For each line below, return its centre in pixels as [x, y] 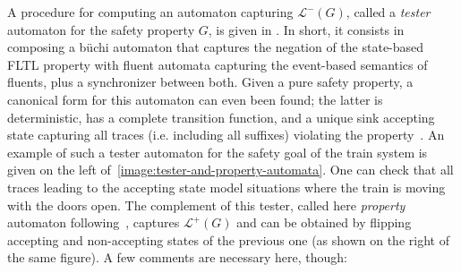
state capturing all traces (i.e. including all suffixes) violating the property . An [226, 135]
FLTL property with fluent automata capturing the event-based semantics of [218, 64]
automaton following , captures [94, 222]
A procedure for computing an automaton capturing [150, 12]
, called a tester [388, 12]
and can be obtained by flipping [324, 222]
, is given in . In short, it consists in [306, 29]
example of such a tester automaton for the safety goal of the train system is [218, 152]
